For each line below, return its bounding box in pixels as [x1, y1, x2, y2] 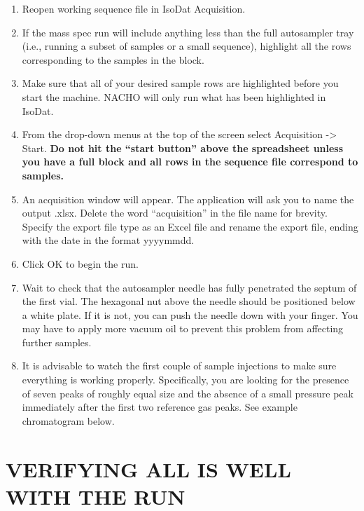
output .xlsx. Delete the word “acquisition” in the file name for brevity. [22, 205, 328, 220]
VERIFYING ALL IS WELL [6, 454, 291, 483]
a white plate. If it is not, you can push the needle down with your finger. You [22, 307, 358, 322]
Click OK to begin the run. [22, 256, 139, 271]
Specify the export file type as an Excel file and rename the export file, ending [22, 219, 358, 233]
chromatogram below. [22, 413, 115, 428]
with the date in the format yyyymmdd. [22, 233, 195, 247]
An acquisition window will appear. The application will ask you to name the [22, 191, 354, 206]
